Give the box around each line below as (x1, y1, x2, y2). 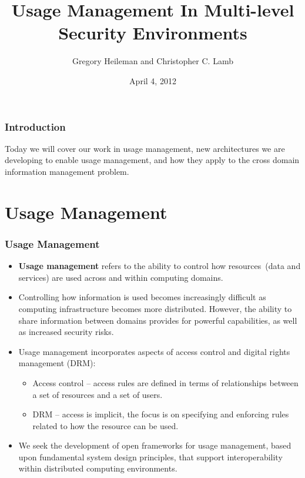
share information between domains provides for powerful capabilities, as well (18, 314, 297, 326)
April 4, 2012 (129, 74, 176, 87)
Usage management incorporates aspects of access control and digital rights (18, 345, 290, 357)
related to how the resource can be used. (32, 419, 179, 431)
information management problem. (5, 165, 129, 177)
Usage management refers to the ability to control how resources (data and (18, 260, 301, 272)
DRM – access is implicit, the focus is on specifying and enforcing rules (32, 408, 289, 420)
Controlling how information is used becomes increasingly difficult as (18, 291, 266, 303)
